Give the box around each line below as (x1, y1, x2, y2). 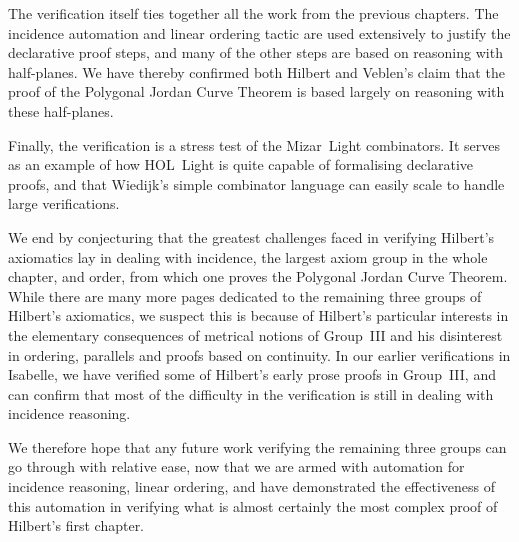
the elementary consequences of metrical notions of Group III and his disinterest (8, 324, 503, 345)
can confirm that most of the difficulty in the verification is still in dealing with (8, 383, 494, 404)
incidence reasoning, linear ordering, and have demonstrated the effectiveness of (8, 476, 495, 497)
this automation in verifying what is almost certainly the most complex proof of (8, 495, 498, 516)
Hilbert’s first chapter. (8, 515, 145, 536)
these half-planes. (8, 100, 114, 121)
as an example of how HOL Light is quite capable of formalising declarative (8, 154, 474, 175)
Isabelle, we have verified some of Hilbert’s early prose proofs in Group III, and (8, 364, 496, 385)
